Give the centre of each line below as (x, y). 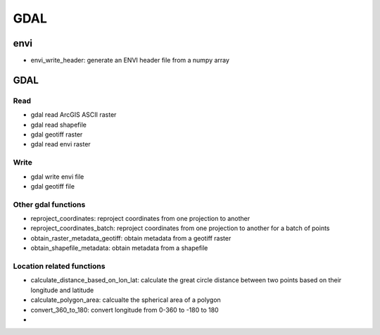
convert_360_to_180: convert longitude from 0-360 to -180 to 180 (125, 310)
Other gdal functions (49, 204)
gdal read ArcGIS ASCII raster (74, 115)
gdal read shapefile (59, 125)
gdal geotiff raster (57, 134)
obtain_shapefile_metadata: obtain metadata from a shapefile (119, 248)
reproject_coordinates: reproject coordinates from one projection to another (140, 219)
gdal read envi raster (61, 144)
